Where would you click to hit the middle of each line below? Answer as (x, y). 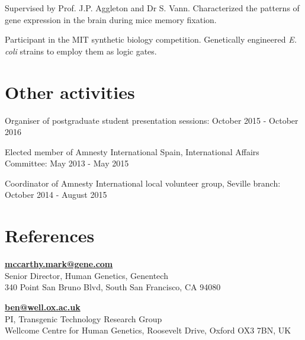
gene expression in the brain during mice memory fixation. (111, 19)
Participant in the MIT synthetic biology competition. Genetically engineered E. (151, 39)
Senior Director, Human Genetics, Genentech (86, 275)
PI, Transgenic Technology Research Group (84, 318)
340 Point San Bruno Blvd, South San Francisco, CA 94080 (113, 287)
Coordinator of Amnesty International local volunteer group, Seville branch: (143, 183)
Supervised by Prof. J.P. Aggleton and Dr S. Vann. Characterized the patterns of (152, 8)
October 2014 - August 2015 (56, 195)
